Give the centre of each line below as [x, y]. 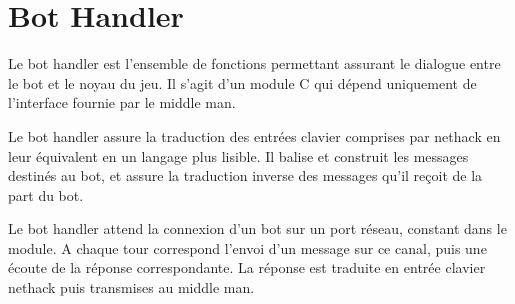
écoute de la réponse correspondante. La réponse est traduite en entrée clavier [247, 267]
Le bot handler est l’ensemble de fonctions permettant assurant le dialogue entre [254, 63]
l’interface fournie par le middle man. [122, 102]
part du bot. [46, 194]
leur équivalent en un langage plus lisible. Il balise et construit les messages [238, 155]
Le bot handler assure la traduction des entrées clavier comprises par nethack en [254, 135]
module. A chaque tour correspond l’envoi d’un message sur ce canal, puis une [247, 247]
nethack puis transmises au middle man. [131, 287]
